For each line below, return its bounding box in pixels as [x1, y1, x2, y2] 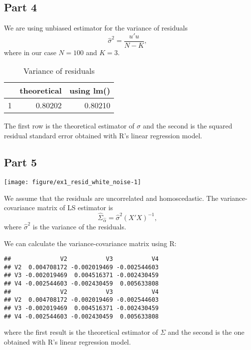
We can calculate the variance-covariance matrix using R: [4, 238, 177, 248]
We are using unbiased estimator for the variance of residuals [4, 23, 188, 33]
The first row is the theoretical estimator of [4, 121, 135, 131]
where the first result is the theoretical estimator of [4, 327, 158, 337]
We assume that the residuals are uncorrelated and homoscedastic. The [4, 192, 219, 203]
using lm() [69, 85, 111, 96]
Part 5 [4, 155, 37, 170]
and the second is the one [167, 327, 245, 337]
